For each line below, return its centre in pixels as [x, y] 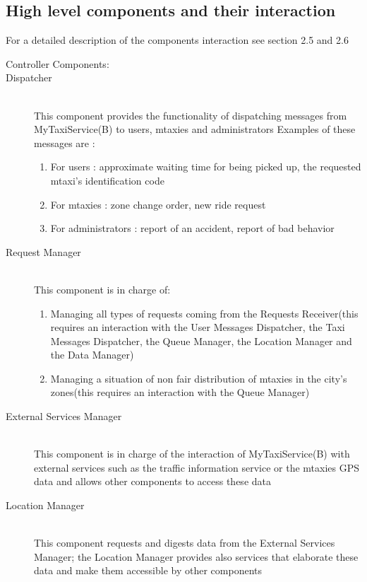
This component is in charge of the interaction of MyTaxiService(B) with [192, 454]
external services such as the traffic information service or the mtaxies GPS [197, 467]
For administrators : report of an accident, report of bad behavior [192, 228]
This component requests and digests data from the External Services [185, 543]
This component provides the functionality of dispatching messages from [191, 115]
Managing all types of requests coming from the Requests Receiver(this [204, 313]
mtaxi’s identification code [107, 180]
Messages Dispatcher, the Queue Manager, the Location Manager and [201, 341]
